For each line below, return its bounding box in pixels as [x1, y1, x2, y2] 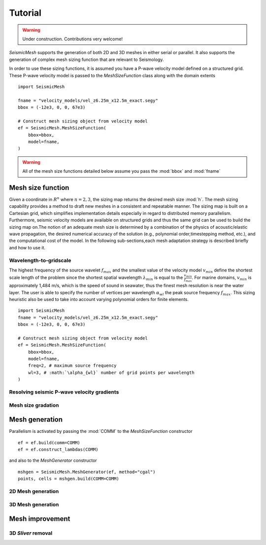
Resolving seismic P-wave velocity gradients [9, 389, 119, 395]
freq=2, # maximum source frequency [28, 363, 117, 368]
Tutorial [9, 7, 42, 18]
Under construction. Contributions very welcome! [22, 36, 123, 42]
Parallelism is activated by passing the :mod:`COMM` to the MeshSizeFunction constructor [9, 428, 193, 434]
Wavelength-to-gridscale [9, 257, 71, 264]
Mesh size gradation [9, 401, 59, 408]
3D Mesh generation [9, 501, 59, 508]
